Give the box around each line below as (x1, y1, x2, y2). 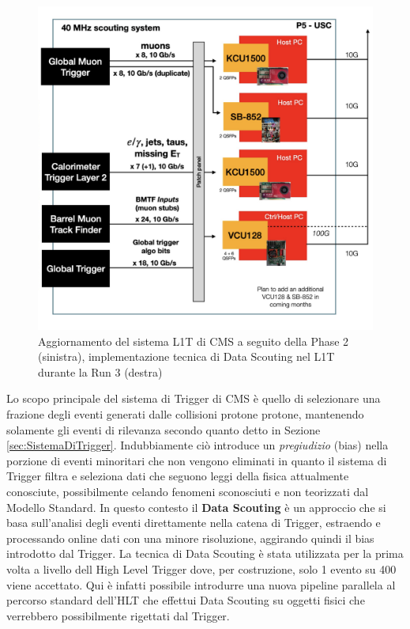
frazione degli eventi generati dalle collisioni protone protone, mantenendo (6, 406, 364, 422)
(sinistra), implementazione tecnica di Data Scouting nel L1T (38, 348, 335, 365)
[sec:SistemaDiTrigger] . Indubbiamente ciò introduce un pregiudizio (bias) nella (6, 437, 389, 453)
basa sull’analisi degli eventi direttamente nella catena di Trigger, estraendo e (6, 514, 381, 531)
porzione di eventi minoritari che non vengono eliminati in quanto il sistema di (6, 452, 387, 468)
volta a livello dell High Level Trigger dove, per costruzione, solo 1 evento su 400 (6, 561, 397, 577)
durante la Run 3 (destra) (38, 363, 163, 380)
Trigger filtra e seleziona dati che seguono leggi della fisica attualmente (6, 468, 349, 484)
